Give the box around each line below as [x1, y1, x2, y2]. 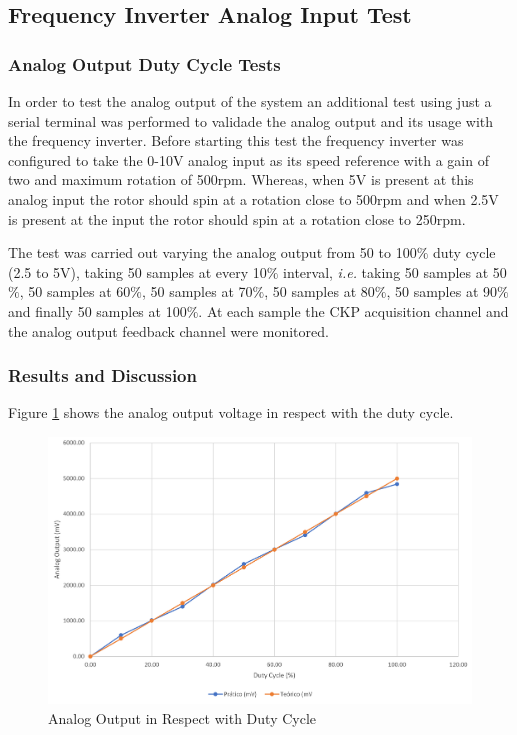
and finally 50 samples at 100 [8, 300, 187, 321]
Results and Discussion [8, 363, 197, 388]
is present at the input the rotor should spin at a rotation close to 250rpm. [8, 208, 466, 229]
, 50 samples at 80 [264, 281, 375, 302]
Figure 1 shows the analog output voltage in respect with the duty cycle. [8, 402, 454, 423]
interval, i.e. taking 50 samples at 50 [283, 261, 507, 282]
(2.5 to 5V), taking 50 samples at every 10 [8, 261, 267, 282]
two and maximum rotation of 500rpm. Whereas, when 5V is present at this [8, 169, 474, 190]
